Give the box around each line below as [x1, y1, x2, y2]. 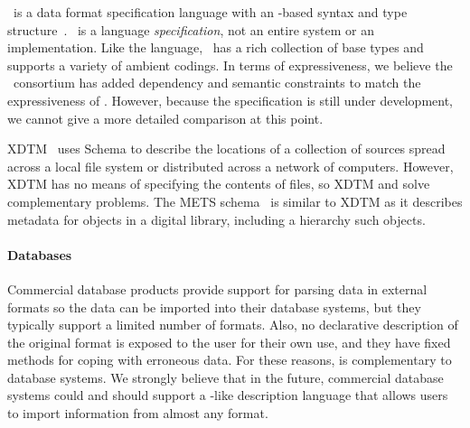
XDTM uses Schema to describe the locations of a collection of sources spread [7, 139, 446, 158]
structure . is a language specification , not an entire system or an [7, 20, 374, 39]
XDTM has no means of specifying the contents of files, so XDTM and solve [7, 174, 430, 193]
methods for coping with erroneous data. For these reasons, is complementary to [7, 350, 452, 369]
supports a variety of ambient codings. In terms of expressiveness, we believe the [7, 55, 453, 74]
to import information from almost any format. [7, 404, 268, 423]
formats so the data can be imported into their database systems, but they [7, 297, 421, 316]
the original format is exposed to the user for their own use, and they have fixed [7, 332, 451, 351]
